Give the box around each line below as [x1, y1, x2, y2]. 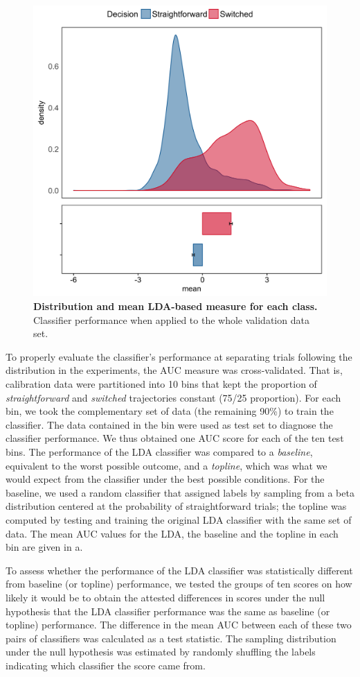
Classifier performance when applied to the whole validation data [33, 312, 309, 327]
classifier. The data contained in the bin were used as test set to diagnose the [6, 417, 333, 431]
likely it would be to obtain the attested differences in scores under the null [6, 590, 325, 604]
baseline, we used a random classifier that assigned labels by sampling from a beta [6, 485, 354, 499]
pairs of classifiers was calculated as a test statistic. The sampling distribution [6, 631, 336, 645]
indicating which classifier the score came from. [6, 658, 206, 672]
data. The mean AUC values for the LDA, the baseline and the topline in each [6, 526, 339, 540]
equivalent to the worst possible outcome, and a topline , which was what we [6, 458, 327, 472]
